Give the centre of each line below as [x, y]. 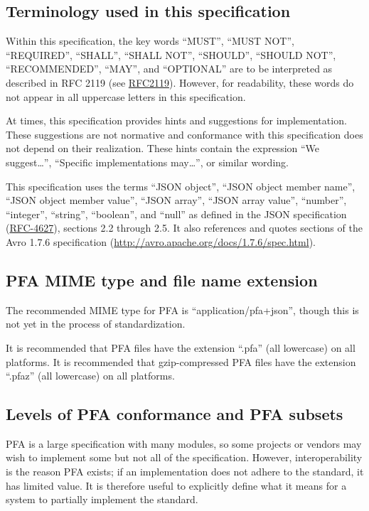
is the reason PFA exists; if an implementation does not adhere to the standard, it [185, 472]
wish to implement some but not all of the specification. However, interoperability [184, 457]
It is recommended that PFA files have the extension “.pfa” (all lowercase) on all [181, 347]
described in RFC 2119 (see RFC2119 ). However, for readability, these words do [180, 82]
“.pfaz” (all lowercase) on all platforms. [90, 376]
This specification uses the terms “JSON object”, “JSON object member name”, [181, 186]
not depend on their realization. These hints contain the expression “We [163, 148]
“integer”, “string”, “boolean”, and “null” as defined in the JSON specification [176, 214]
